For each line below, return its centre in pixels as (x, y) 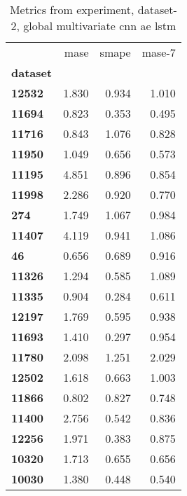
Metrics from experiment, (72, 9)
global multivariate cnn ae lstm (100, 26)
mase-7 (159, 52)
